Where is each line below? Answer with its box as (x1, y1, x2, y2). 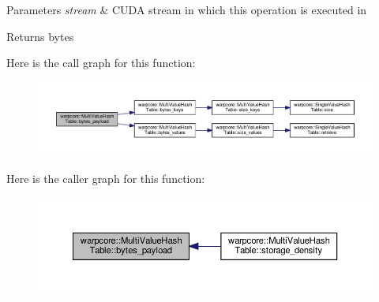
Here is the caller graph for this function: (6, 170, 205, 186)
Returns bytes (6, 28, 74, 44)
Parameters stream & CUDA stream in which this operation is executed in (6, 2, 367, 17)
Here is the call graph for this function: (6, 54, 196, 71)
